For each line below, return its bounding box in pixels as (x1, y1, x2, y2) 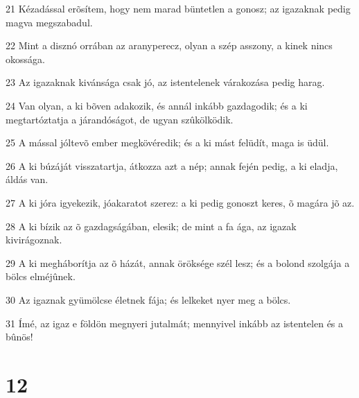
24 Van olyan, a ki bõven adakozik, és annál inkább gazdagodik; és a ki (6, 98, 308, 112)
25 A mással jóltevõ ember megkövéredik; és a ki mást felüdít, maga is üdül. (6, 135, 329, 150)
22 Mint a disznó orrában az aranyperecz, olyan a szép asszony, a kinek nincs (6, 38, 333, 53)
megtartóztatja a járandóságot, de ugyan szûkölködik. (6, 112, 234, 126)
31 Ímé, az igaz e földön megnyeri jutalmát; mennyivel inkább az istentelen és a (6, 315, 344, 330)
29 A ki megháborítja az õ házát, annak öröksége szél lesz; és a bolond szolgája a (6, 255, 350, 270)
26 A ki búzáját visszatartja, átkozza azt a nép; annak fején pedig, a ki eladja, (6, 158, 338, 173)
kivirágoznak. (6, 232, 62, 247)
